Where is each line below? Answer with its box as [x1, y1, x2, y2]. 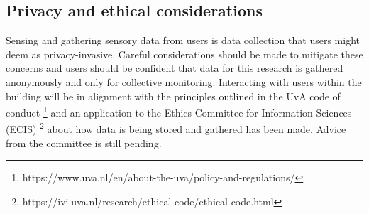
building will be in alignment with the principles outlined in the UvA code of [6, 88, 341, 103]
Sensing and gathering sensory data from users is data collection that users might [6, 33, 360, 48]
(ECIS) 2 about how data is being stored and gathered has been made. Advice [6, 119, 346, 137]
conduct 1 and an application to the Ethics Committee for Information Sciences [6, 103, 352, 119]
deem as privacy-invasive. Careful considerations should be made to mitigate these [6, 46, 363, 61]
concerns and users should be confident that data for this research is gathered [6, 60, 343, 75]
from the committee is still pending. [6, 135, 162, 150]
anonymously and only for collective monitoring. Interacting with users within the [6, 74, 362, 89]
